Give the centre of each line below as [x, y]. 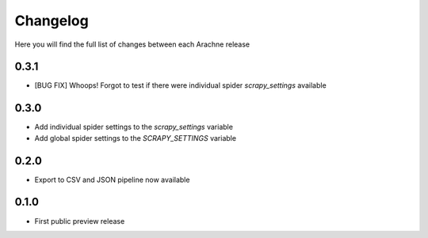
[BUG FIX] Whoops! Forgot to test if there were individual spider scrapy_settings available [180, 85]
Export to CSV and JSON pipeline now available [112, 179]
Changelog [52, 21]
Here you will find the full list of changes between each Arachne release [132, 44]
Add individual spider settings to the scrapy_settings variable [134, 127]
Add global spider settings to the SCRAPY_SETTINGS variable [136, 138]
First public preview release [80, 221]
